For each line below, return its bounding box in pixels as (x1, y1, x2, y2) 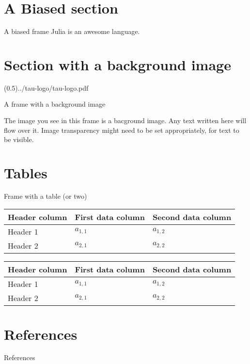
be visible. (4, 134, 34, 144)
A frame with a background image (4, 99, 106, 109)
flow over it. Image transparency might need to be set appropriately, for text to (4, 125, 239, 135)
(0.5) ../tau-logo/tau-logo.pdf (4, 82, 89, 93)
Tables (4, 163, 47, 182)
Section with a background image (4, 54, 231, 74)
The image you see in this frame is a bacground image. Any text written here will (4, 115, 247, 126)
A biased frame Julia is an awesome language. (4, 26, 140, 36)
